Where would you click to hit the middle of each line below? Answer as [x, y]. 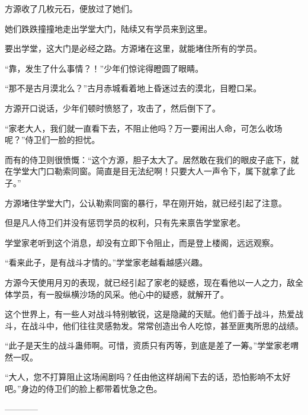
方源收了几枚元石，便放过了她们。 [71, 8]
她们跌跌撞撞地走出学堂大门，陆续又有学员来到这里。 [108, 28]
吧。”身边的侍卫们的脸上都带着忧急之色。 [84, 389]
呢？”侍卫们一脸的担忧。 [52, 140]
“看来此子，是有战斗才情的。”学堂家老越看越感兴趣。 [106, 262]
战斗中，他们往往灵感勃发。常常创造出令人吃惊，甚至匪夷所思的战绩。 [166, 325]
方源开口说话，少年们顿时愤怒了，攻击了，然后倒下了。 [113, 108]
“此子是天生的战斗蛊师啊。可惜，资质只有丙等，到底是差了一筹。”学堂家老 [148, 345]
